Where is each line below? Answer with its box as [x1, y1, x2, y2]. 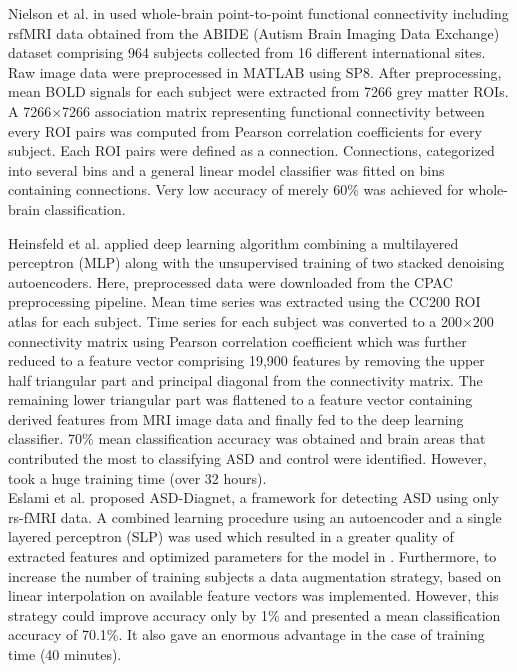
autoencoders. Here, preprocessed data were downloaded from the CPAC [8, 271, 453, 292]
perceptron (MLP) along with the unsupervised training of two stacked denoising [8, 252, 505, 273]
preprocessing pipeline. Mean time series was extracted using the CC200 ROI [8, 291, 481, 312]
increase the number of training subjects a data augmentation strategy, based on [8, 565, 502, 586]
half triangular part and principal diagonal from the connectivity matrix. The [8, 369, 483, 390]
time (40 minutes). [8, 644, 122, 664]
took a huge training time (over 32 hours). [8, 467, 267, 488]
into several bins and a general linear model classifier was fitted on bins [8, 159, 445, 180]
